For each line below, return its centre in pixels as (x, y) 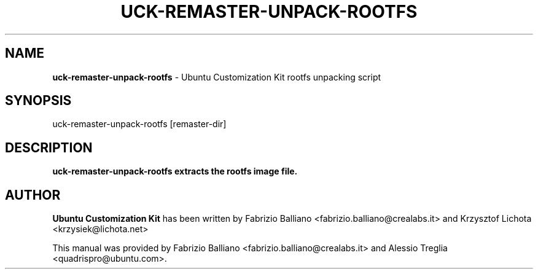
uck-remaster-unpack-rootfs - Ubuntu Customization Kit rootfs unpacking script (217, 77)
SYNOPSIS (38, 101)
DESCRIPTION (49, 147)
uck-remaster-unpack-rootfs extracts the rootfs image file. (175, 171)
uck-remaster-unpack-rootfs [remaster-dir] (139, 124)
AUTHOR (33, 195)
